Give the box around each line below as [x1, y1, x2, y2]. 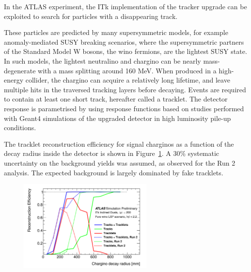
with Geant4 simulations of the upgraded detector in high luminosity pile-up [4, 113, 231, 123]
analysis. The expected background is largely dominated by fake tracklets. [4, 167, 223, 177]
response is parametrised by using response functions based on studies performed [4, 103, 244, 113]
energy [4, 75, 24, 85]
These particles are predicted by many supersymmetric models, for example [4, 27, 228, 37]
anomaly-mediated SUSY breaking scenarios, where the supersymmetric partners [4, 36, 244, 47]
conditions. [4, 122, 36, 133]
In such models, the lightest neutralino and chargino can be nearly [4, 55, 201, 66]
